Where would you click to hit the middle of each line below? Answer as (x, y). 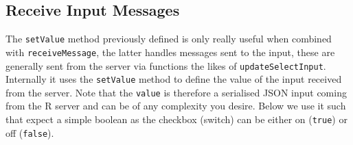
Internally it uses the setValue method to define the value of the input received (174, 79)
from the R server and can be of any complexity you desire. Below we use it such (176, 106)
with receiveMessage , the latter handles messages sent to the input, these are (170, 52)
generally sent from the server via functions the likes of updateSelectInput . (166, 65)
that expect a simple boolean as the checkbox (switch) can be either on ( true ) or (176, 119)
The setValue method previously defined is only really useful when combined (169, 39)
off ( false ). (30, 132)
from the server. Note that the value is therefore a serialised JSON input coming (176, 92)
